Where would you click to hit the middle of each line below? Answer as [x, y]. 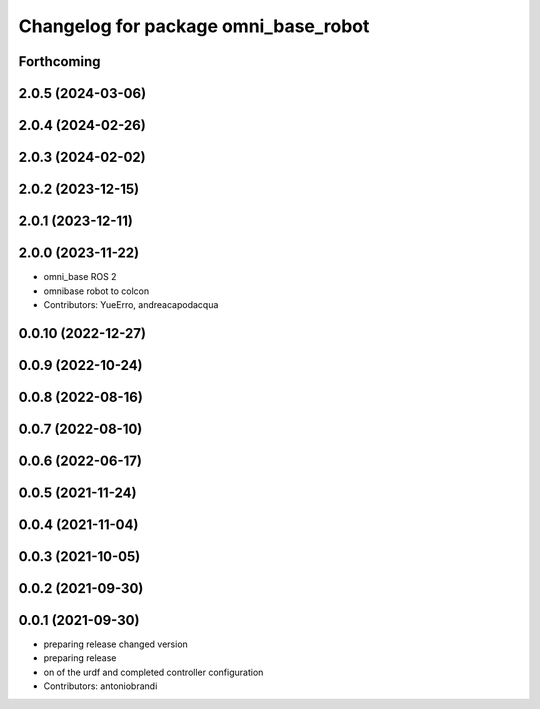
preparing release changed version [116, 644]
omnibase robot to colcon [96, 291]
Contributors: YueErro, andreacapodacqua [131, 304]
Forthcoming [59, 61]
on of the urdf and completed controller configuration [153, 672]
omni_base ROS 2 [80, 277]
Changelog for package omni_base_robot [194, 26]
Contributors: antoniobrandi [100, 686]
